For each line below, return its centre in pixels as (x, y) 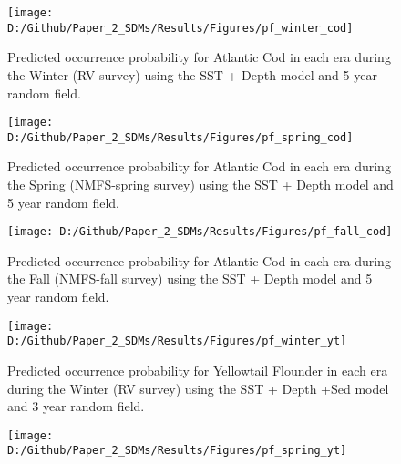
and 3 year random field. (76, 406)
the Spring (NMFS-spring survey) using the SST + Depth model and (200, 184)
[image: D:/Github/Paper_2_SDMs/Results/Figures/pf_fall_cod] (200, 232)
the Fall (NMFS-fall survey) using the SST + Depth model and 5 (190, 278)
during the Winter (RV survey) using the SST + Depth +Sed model (198, 388)
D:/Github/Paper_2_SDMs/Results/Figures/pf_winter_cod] (180, 28)
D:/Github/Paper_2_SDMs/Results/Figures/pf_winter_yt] (177, 341)
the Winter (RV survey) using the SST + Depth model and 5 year (192, 74)
